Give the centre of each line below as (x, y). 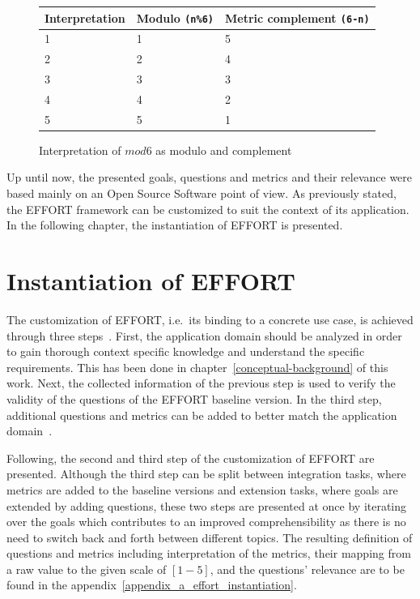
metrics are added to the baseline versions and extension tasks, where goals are (202, 489)
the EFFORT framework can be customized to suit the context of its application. (208, 209)
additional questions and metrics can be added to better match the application (202, 415)
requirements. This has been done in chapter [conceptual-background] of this (197, 367)
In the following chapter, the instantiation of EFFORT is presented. (175, 225)
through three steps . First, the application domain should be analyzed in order (204, 335)
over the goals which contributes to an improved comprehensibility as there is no (206, 522)
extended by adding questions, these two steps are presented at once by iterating (207, 505)
